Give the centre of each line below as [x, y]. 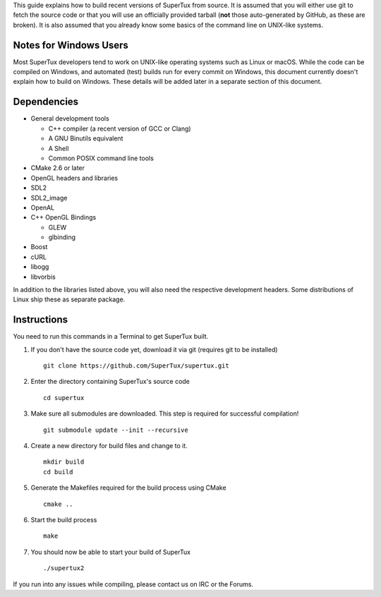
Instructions [41, 320]
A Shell [59, 148]
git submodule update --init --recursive [116, 430]
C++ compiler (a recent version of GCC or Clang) [120, 128]
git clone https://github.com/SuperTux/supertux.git [136, 366]
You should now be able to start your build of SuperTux [110, 552]
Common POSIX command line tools [101, 158]
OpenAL [43, 207]
